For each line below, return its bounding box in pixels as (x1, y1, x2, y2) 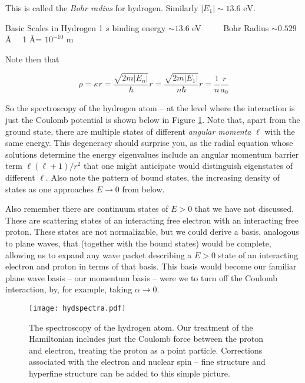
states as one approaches (5, 182, 94, 195)
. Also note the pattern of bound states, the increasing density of (45, 171, 280, 183)
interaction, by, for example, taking (5, 283, 132, 295)
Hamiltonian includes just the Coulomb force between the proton (29, 332, 264, 345)
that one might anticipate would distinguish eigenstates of (83, 159, 293, 172)
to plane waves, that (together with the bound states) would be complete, (5, 237, 271, 249)
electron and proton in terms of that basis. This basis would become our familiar (5, 260, 297, 272)
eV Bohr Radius (192, 21, 269, 34)
